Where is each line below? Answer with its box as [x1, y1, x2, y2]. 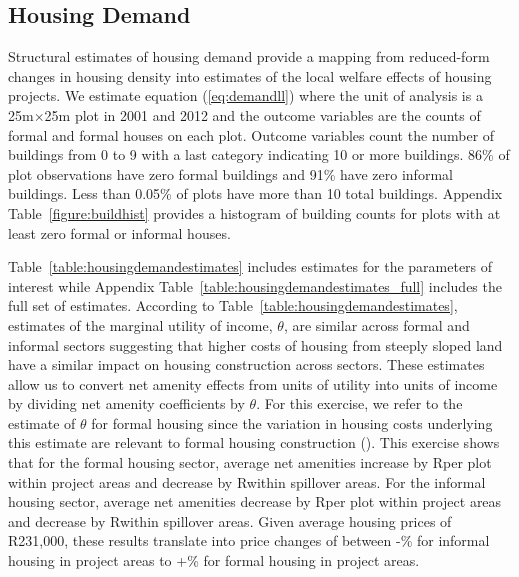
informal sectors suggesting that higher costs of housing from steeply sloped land [8, 334, 503, 355]
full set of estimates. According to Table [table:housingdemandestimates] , [8, 295, 458, 316]
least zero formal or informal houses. [8, 222, 231, 243]
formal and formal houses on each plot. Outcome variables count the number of [8, 124, 495, 145]
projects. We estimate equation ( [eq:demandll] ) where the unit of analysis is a [8, 85, 483, 106]
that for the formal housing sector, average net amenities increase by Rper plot [8, 452, 492, 473]
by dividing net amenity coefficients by [8, 393, 245, 414]
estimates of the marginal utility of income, [8, 314, 273, 335]
